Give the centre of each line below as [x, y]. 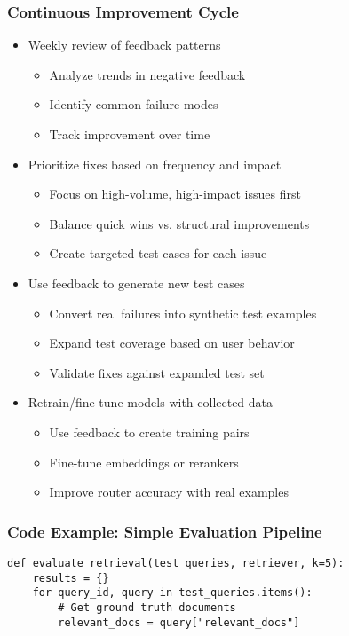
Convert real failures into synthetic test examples [183, 313]
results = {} [71, 578]
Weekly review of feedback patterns [124, 45]
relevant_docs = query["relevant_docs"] [179, 622]
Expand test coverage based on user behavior [172, 343]
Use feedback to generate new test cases [136, 283]
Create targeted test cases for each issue [158, 253]
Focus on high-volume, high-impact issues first [175, 194]
